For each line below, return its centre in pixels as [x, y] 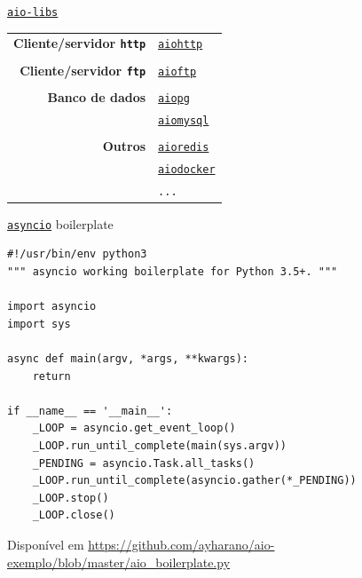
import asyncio [52, 307]
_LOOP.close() [74, 515]
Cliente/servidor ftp [83, 70]
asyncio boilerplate [60, 223]
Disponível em [46, 544]
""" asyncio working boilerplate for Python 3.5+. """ [173, 272]
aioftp [177, 71]
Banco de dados [97, 96]
